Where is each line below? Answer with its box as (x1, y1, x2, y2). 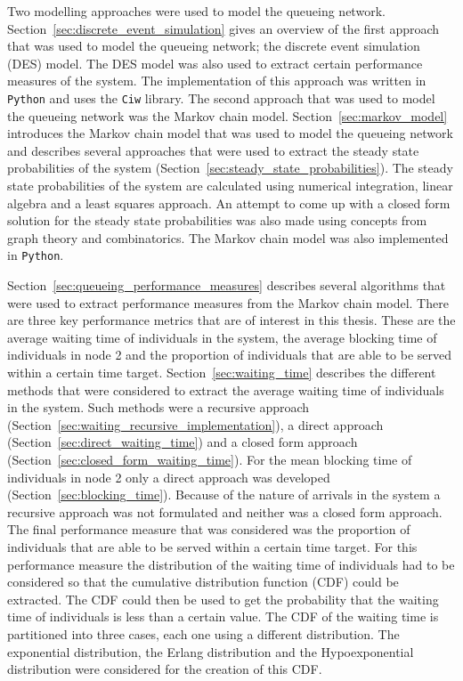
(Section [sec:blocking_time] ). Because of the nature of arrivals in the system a (7, 485, 441, 504)
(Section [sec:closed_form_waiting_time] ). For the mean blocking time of (7, 450, 412, 468)
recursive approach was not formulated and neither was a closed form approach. (7, 502, 443, 521)
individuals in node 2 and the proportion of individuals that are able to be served (7, 345, 452, 364)
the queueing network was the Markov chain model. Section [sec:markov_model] (7, 106, 448, 125)
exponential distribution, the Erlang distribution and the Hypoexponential (7, 642, 414, 661)
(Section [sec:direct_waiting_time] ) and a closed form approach (7, 433, 358, 451)
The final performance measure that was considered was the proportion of (7, 520, 410, 539)
